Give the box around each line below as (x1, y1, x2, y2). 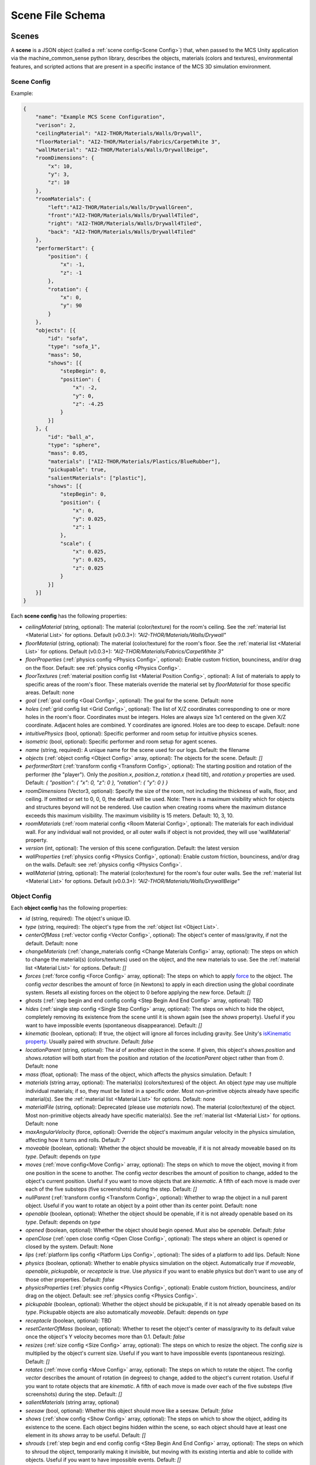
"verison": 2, (35, 122, 76, 128)
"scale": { (60, 540, 92, 547)
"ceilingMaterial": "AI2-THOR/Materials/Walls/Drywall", (35, 130, 202, 137)
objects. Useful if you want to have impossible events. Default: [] (25, 1456, 181, 1463)
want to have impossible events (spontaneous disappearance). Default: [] (25, 1021, 202, 1028)
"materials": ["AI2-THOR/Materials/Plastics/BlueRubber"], (47, 458, 221, 465)
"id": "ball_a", (47, 434, 95, 440)
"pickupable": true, (47, 466, 107, 473)
